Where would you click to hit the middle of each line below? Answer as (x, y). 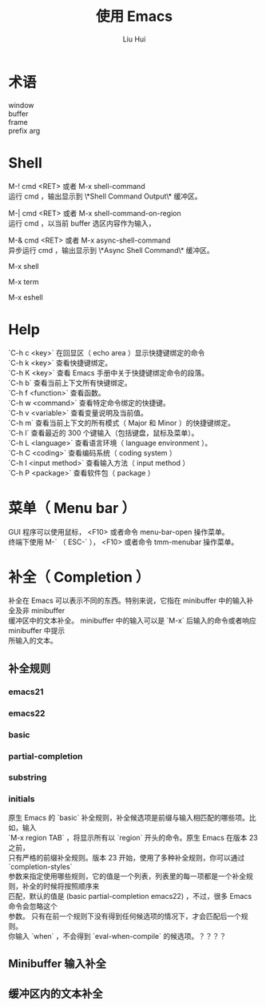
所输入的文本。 (33, 640)
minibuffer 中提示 (37, 631)
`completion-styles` (41, 866)
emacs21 (26, 692)
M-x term (24, 282)
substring (28, 777)
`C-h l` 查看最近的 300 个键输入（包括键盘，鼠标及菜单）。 (103, 432)
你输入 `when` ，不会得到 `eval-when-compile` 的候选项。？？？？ (117, 936)
